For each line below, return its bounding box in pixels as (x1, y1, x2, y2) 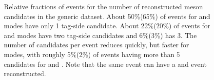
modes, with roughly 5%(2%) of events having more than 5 (4, 49, 180, 59)
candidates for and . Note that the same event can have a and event (4, 59, 207, 69)
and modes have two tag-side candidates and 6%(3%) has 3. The (4, 30, 197, 40)
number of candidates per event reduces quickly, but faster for (4, 40, 189, 50)
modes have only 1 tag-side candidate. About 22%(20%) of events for (4, 20, 211, 31)
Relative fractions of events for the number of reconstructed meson (4, 1, 203, 11)
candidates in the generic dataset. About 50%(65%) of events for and (4, 11, 211, 21)
